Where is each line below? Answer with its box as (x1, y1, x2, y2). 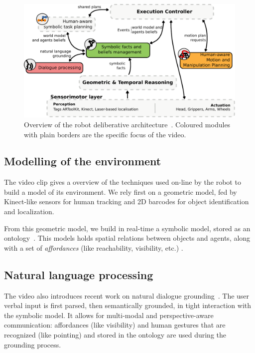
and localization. (4, 206, 54, 217)
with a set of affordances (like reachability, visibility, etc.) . (4, 242, 183, 253)
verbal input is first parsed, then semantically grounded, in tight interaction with (4, 300, 252, 311)
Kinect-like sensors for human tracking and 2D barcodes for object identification (4, 196, 249, 207)
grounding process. (4, 339, 61, 350)
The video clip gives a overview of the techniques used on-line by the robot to (4, 177, 241, 187)
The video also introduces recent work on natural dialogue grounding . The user (4, 290, 250, 301)
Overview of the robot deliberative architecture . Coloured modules (24, 119, 231, 129)
